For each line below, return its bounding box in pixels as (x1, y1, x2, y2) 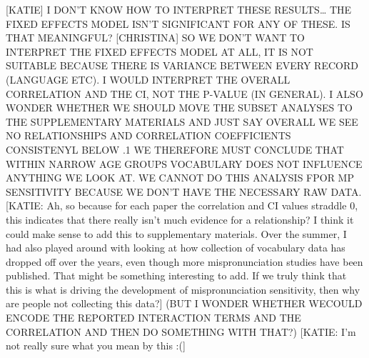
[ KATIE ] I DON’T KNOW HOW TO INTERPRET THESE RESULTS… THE (6, 2, 352, 16)
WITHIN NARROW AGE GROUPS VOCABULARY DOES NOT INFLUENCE (6, 156, 363, 171)
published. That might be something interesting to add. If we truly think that (6, 268, 347, 283)
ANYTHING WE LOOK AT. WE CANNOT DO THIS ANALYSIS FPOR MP (6, 170, 354, 185)
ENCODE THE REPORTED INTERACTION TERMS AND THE (6, 310, 301, 325)
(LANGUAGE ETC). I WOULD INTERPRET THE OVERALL (6, 71, 290, 86)
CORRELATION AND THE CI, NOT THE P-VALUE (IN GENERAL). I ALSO (6, 86, 363, 101)
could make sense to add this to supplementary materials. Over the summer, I (6, 226, 347, 241)
